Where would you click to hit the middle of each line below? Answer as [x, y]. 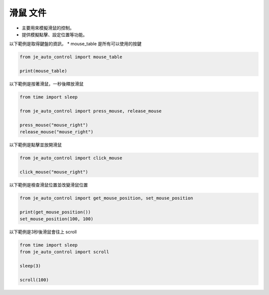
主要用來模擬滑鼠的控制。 [48, 28]
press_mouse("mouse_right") [54, 125]
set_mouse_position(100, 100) [57, 219]
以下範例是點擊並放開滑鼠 [35, 145]
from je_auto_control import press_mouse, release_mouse [91, 111]
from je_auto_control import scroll [65, 252]
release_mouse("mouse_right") [57, 132]
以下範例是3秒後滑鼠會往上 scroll [43, 232]
